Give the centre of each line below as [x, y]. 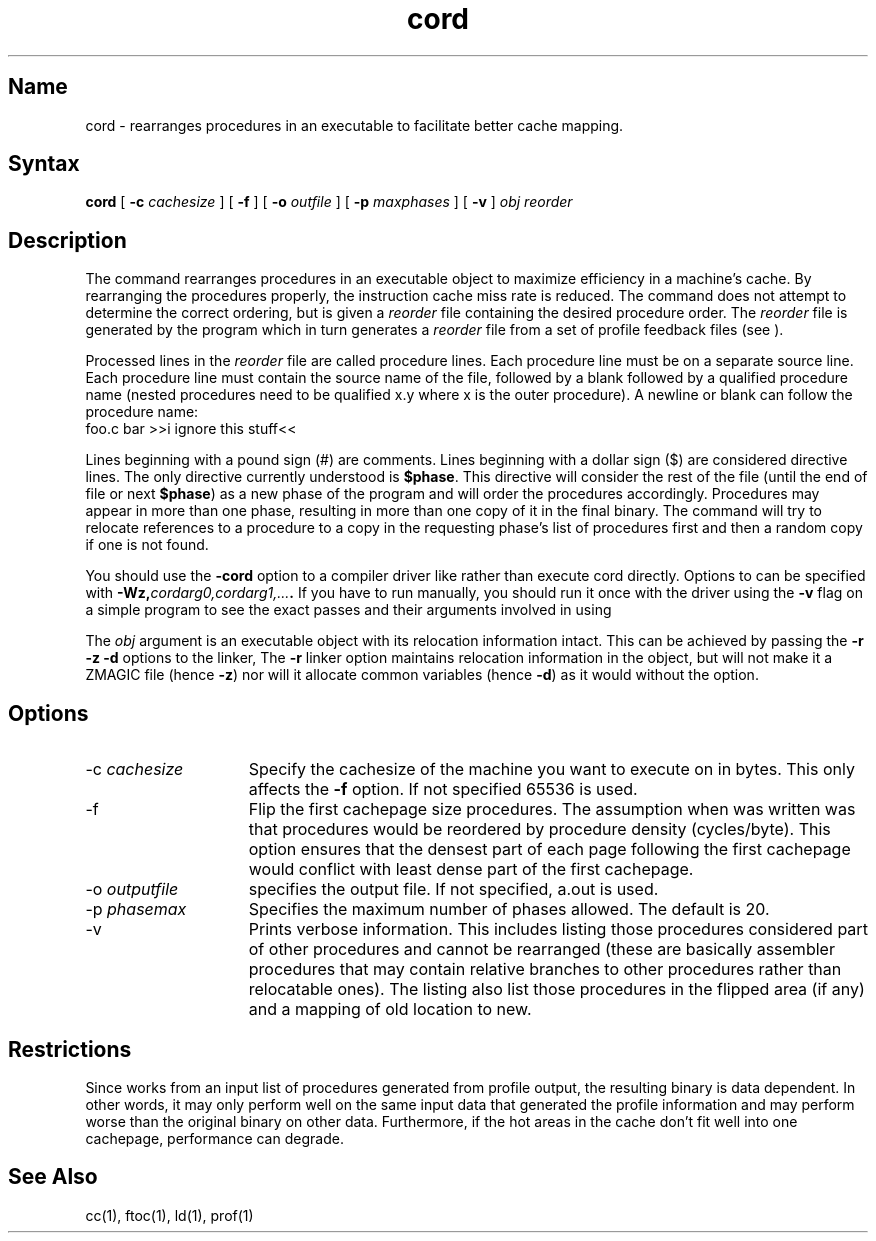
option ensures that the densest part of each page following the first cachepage [549, 849]
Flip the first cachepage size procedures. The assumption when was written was [552, 809]
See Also [53, 1177]
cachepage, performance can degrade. [214, 1138]
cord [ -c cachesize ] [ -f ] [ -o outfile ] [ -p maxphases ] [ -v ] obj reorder [329, 202]
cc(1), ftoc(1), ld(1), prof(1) [169, 1215]
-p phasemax [136, 909]
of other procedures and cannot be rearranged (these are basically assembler [541, 949]
